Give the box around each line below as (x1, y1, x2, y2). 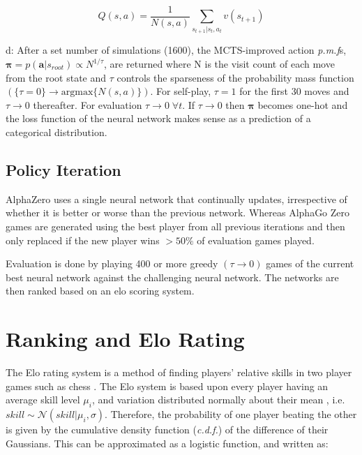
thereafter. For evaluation (33, 97, 142, 112)
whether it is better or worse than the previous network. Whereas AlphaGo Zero (6, 205, 350, 220)
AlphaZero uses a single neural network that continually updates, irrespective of (6, 191, 347, 206)
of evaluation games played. (197, 232, 315, 247)
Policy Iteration (6, 158, 121, 180)
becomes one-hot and (257, 97, 348, 112)
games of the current (266, 256, 354, 271)
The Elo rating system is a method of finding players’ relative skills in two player (6, 365, 352, 380)
